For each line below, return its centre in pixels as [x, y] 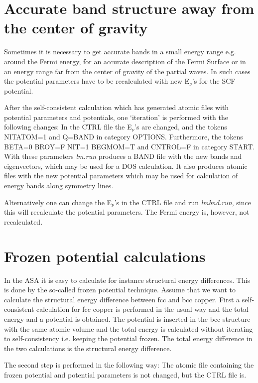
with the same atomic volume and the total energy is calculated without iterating [129, 328]
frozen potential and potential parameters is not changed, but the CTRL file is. [125, 374]
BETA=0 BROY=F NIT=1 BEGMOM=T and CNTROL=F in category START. [129, 146]
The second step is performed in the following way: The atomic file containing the [129, 365]
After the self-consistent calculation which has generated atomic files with [117, 107]
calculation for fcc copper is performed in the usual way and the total [142, 309]
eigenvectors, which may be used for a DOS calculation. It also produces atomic [126, 166]
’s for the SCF [214, 81]
